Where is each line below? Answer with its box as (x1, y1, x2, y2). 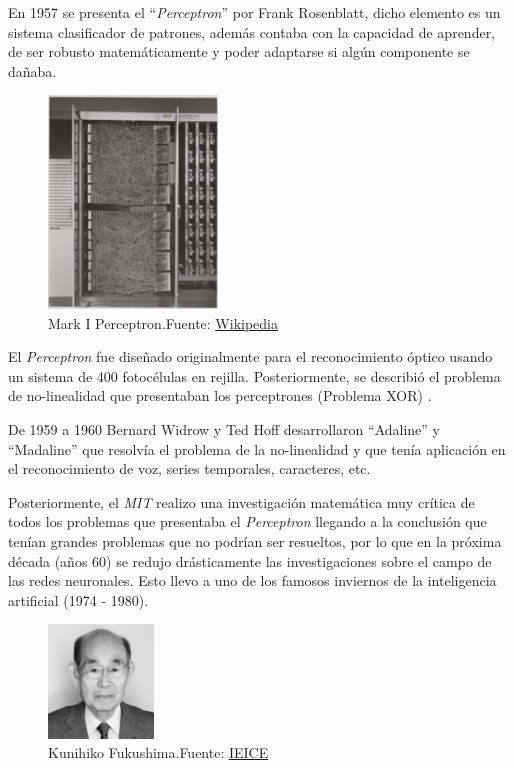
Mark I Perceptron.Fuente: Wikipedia (48, 312, 278, 333)
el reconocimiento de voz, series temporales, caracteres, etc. (8, 458, 371, 479)
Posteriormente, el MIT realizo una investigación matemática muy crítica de (8, 491, 475, 512)
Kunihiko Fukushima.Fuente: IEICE (48, 742, 269, 763)
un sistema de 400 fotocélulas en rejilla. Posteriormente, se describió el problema (8, 365, 501, 386)
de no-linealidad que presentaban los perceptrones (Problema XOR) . (8, 385, 432, 406)
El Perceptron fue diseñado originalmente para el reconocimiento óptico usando (8, 346, 493, 367)
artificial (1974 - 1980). (8, 589, 149, 610)
